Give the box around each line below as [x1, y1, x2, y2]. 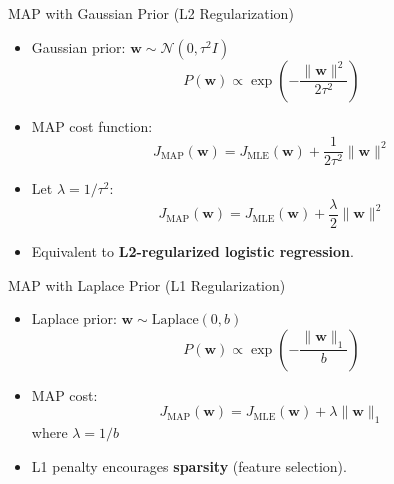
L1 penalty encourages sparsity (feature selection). [31, 455, 347, 476]
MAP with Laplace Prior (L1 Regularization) [8, 274, 286, 295]
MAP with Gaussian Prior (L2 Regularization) [8, 3, 294, 23]
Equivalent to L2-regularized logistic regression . [31, 240, 354, 261]
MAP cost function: [31, 115, 153, 136]
